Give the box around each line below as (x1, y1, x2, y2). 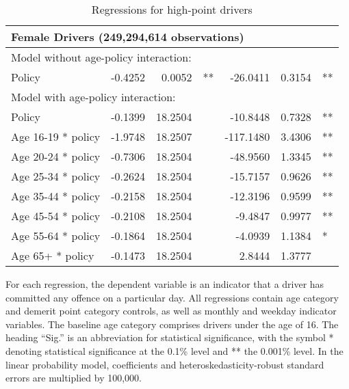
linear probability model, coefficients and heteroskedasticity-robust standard (5, 357, 324, 371)
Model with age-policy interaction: (11, 89, 176, 105)
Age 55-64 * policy (11, 228, 101, 243)
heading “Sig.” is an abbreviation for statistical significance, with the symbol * (5, 330, 334, 345)
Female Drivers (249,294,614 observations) (11, 29, 244, 44)
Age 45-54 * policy (11, 208, 101, 224)
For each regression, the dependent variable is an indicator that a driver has (5, 277, 324, 291)
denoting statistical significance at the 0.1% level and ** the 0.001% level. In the (5, 343, 344, 358)
